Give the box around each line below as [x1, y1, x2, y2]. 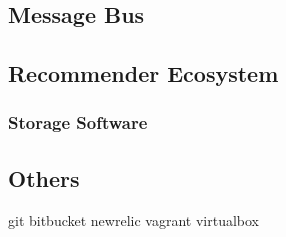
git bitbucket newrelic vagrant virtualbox [8, 209, 259, 230]
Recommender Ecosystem [8, 58, 279, 89]
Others [8, 162, 80, 193]
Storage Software [8, 110, 148, 135]
